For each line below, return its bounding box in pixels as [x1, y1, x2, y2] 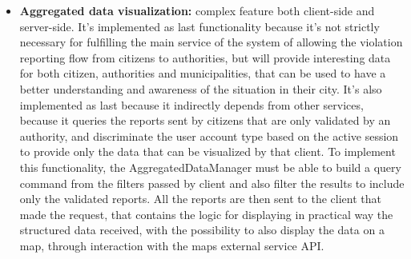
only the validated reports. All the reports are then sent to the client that [19, 190, 381, 207]
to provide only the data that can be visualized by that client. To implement [19, 143, 396, 160]
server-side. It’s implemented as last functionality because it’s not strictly [19, 18, 380, 34]
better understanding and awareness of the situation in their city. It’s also [19, 80, 382, 97]
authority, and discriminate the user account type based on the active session [19, 127, 399, 144]
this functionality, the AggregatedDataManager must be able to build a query [19, 158, 401, 175]
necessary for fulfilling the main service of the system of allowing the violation [19, 34, 403, 50]
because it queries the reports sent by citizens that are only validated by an [19, 112, 391, 129]
